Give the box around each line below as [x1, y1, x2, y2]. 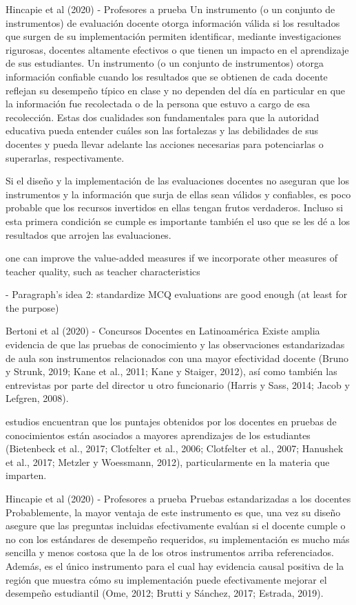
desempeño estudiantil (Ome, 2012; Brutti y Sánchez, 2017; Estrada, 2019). [6, 586, 324, 600]
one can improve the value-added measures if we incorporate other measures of [6, 251, 337, 265]
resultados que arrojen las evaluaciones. [6, 227, 171, 242]
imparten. [6, 468, 47, 482]
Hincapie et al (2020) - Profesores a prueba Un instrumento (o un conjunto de [6, 2, 335, 16]
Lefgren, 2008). [6, 391, 69, 405]
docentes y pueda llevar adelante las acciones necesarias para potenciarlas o [6, 136, 324, 151]
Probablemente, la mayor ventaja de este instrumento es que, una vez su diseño [6, 505, 341, 519]
